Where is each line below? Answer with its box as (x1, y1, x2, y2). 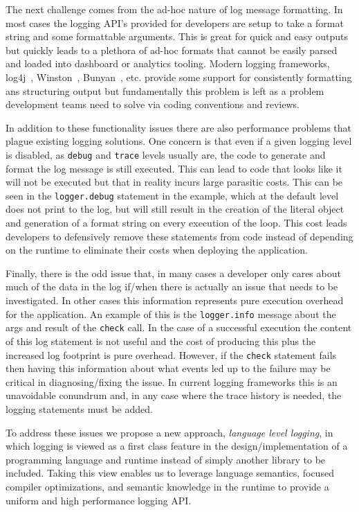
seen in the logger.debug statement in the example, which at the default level (6, 188, 339, 202)
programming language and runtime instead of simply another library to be (6, 452, 326, 466)
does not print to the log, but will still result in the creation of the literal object (6, 202, 344, 216)
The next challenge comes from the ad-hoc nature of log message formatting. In (6, 2, 343, 16)
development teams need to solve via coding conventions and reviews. (6, 97, 300, 112)
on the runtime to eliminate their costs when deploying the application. (6, 242, 308, 257)
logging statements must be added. (6, 401, 153, 416)
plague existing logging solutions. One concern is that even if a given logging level (6, 134, 352, 148)
